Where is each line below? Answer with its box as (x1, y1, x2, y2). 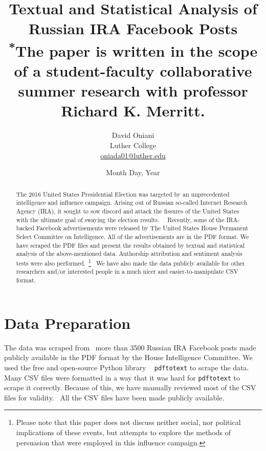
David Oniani (112, 130, 154, 140)
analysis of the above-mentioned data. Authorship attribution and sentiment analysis (16, 249, 242, 258)
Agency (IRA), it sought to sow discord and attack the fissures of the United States (16, 206, 239, 215)
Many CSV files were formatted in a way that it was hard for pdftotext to (4, 372, 240, 383)
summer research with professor (18, 80, 248, 101)
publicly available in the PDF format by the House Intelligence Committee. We (4, 352, 253, 363)
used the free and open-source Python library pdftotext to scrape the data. (4, 362, 249, 372)
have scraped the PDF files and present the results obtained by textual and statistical (16, 241, 245, 249)
